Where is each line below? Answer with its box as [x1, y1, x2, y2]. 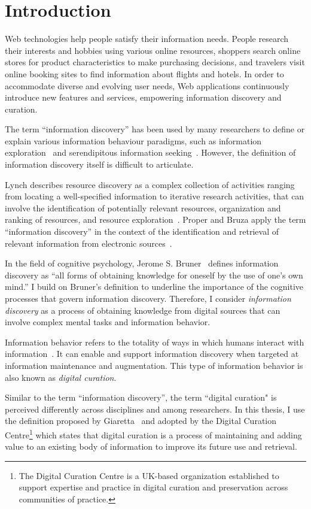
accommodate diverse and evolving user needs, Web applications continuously [5, 79, 289, 92]
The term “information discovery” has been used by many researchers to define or [5, 123, 305, 135]
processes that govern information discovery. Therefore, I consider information [5, 292, 291, 304]
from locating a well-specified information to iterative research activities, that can [5, 190, 304, 202]
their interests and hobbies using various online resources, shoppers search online [5, 44, 301, 56]
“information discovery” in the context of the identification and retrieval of [5, 225, 279, 238]
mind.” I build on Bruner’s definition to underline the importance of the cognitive [5, 280, 304, 293]
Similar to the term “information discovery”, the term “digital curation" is [5, 391, 277, 404]
